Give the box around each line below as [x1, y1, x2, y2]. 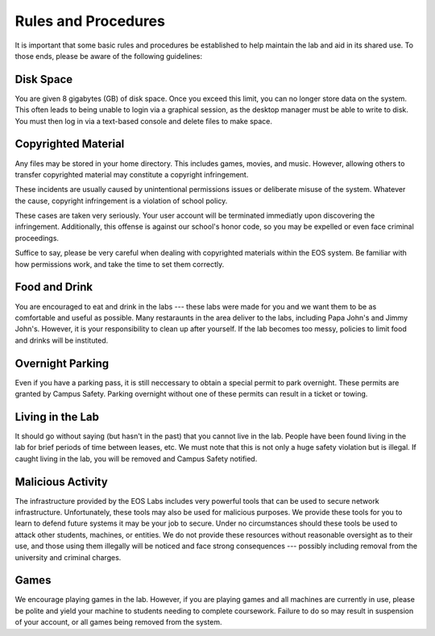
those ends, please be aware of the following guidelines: [14, 51, 203, 60]
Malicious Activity [14, 475, 108, 488]
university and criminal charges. [14, 552, 122, 562]
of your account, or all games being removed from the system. [14, 617, 222, 627]
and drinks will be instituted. [14, 335, 109, 345]
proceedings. [14, 233, 60, 243]
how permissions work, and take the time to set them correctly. [14, 259, 225, 269]
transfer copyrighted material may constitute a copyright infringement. [14, 169, 249, 179]
